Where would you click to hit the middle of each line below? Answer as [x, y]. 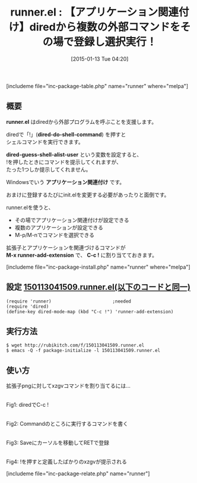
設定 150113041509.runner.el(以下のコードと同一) [99, 287]
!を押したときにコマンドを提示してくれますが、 [64, 162]
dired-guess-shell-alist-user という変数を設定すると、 [74, 154]
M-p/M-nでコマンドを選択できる [55, 235]
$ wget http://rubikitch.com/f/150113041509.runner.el [75, 345]
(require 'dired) [28, 306]
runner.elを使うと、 [30, 207]
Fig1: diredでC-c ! [28, 405]
